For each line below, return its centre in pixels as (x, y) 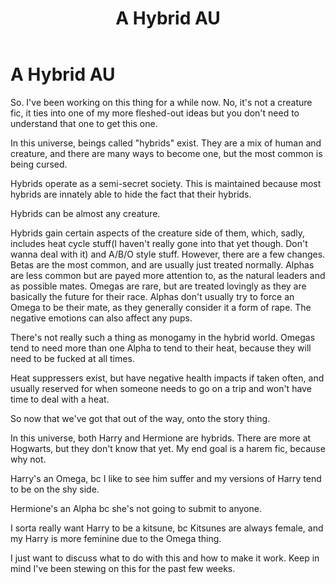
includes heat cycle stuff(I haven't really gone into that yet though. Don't (159, 243)
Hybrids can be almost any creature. (85, 213)
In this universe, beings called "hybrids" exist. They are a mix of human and (166, 143)
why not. (28, 459)
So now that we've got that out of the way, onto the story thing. (140, 418)
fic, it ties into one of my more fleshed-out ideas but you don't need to (155, 113)
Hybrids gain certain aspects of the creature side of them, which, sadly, (158, 233)
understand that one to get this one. (84, 123)
